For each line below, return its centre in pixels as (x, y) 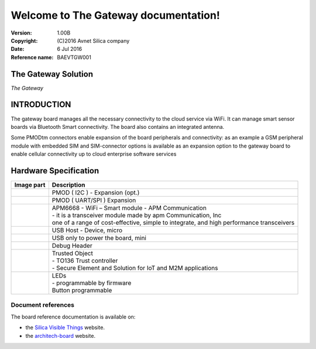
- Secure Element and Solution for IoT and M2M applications (135, 268)
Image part (30, 185)
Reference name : (32, 57)
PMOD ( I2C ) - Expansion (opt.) (96, 192)
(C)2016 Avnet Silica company (93, 40)
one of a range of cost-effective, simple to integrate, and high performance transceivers (173, 223)
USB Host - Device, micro (87, 230)
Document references (43, 305)
